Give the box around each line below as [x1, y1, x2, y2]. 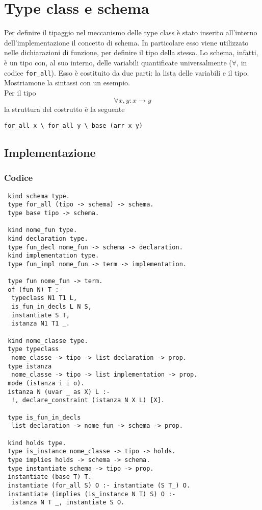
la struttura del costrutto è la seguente [4, 104, 125, 114]
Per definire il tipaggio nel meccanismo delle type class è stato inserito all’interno [4, 27, 257, 38]
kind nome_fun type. [8, 226, 77, 234]
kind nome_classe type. [8, 337, 88, 344]
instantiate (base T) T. [8, 473, 92, 481]
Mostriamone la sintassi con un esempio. [4, 77, 130, 88]
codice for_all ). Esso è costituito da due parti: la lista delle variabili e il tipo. [4, 67, 249, 78]
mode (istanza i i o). [8, 380, 85, 387]
